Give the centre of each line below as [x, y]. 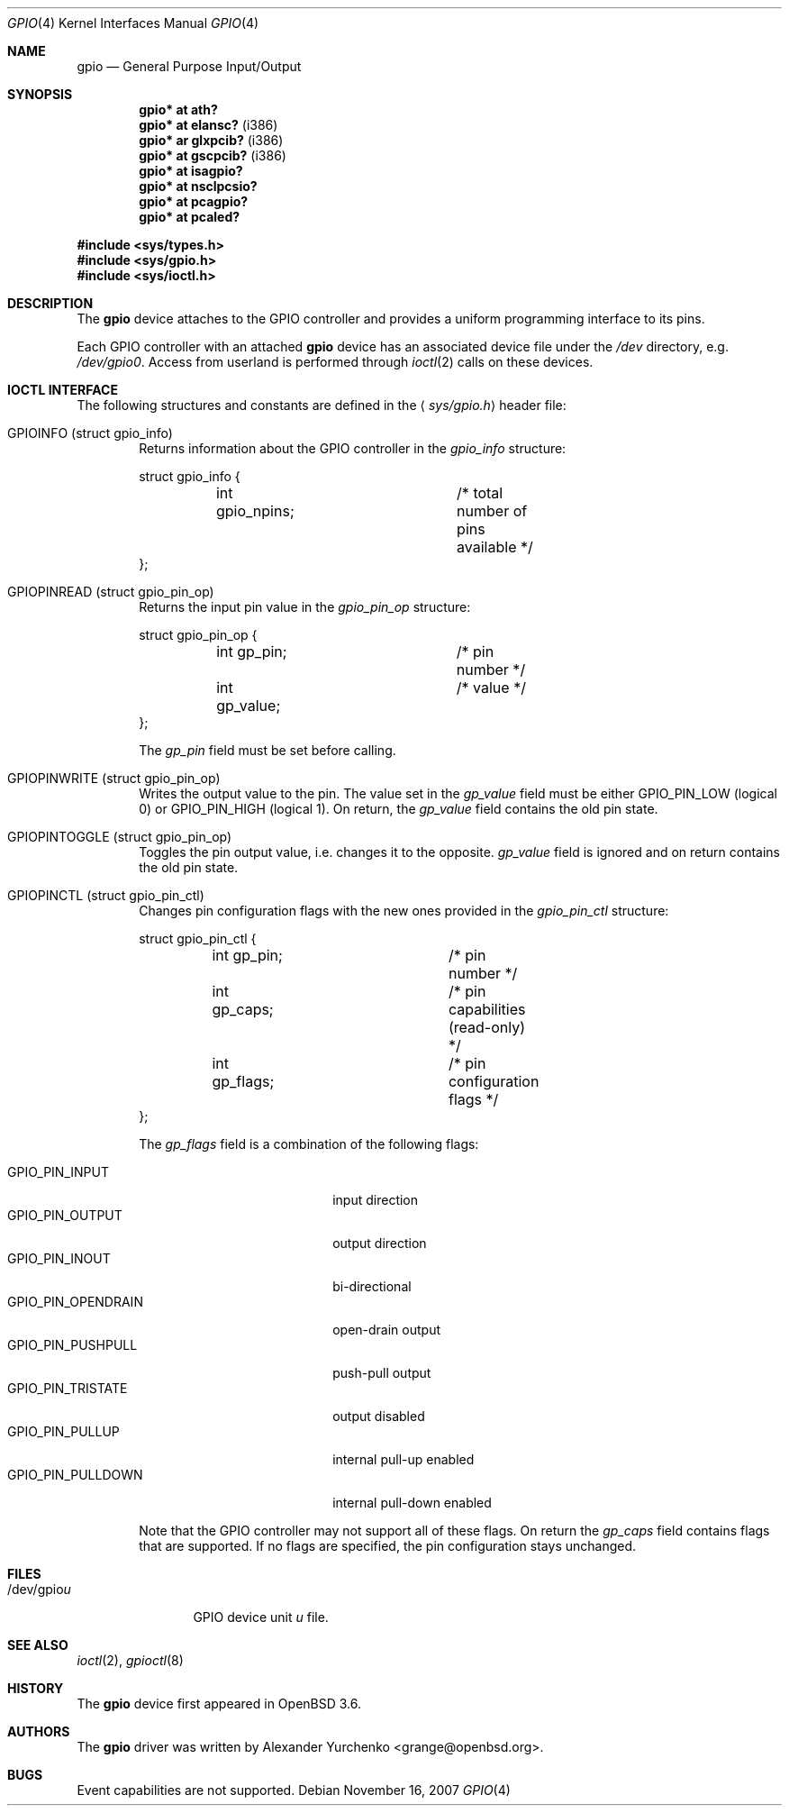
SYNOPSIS [40, 94]
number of [492, 511]
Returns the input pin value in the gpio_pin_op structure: [305, 607]
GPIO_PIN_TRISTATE [68, 1388]
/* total [480, 493]
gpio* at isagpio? [191, 171]
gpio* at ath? [178, 109]
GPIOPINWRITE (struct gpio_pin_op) [114, 778]
